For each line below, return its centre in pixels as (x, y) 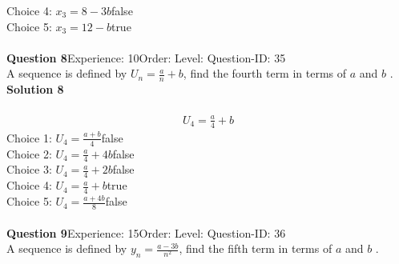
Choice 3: (29, 169)
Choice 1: (29, 137)
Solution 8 (35, 89)
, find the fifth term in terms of (256, 248)
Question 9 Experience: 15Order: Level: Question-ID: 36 (146, 232)
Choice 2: (29, 153)
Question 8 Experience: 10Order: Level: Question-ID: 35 (146, 57)
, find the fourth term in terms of (265, 73)
